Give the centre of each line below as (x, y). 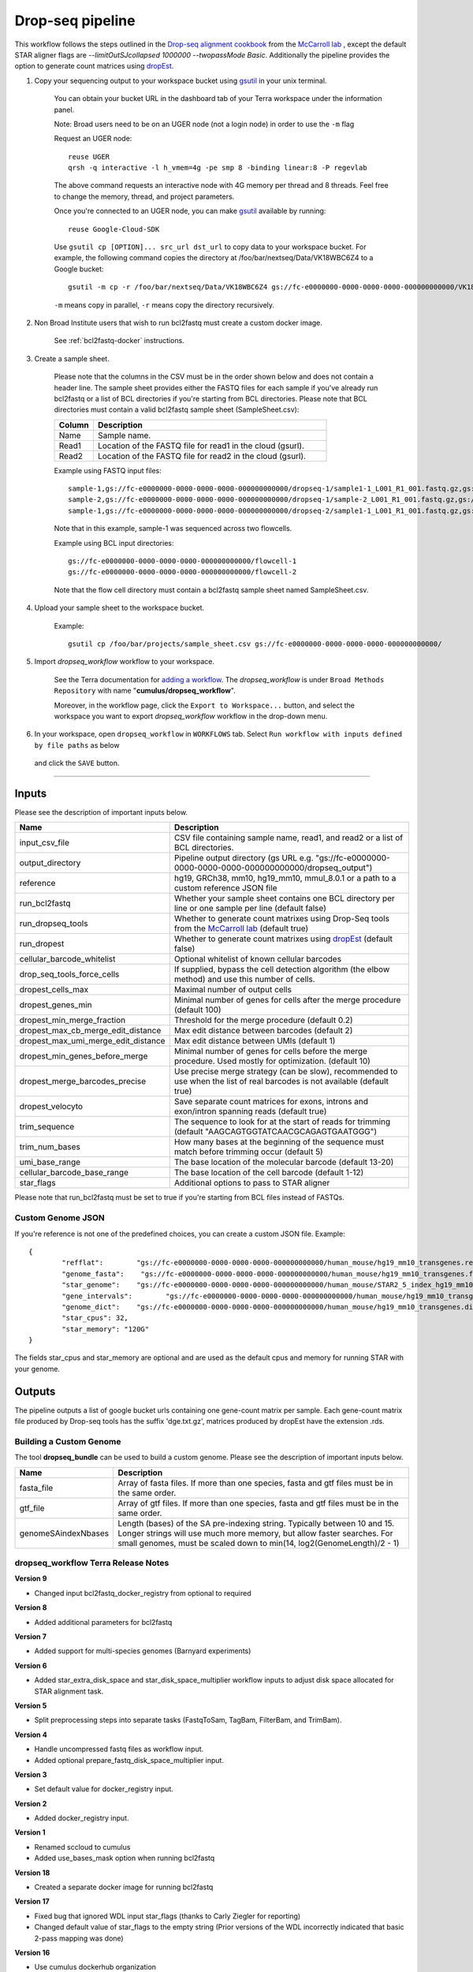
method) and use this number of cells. (244, 980)
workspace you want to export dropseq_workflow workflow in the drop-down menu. (191, 716)
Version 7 (31, 1636)
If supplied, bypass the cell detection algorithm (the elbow (282, 969)
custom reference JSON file (225, 888)
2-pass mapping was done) (79, 1938)
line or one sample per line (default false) (250, 909)
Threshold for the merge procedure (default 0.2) (264, 1020)
